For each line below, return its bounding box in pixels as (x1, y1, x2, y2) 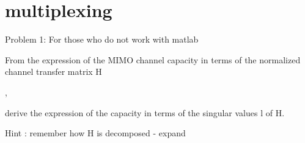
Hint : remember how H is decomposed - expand (5, 127, 186, 139)
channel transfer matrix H (5, 65, 102, 78)
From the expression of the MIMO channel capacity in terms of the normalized (5, 53, 301, 66)
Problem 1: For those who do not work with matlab (5, 33, 199, 46)
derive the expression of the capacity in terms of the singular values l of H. (5, 106, 285, 119)
